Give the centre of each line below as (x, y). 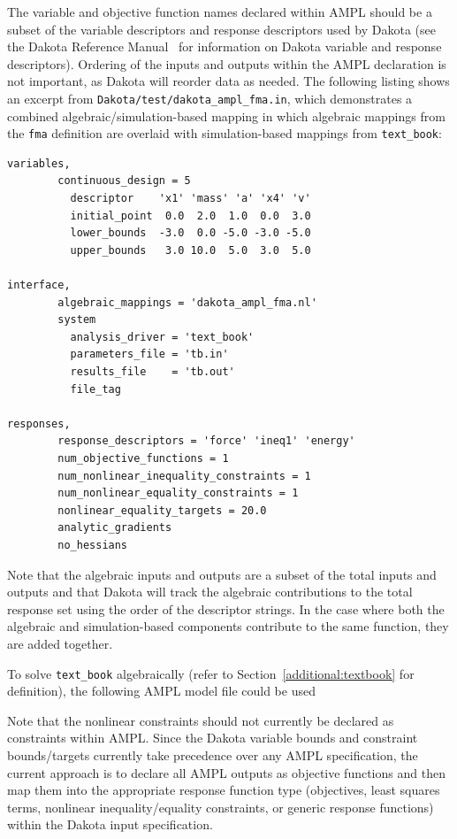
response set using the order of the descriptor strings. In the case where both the (226, 608)
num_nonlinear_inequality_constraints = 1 (184, 476)
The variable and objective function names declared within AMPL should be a (220, 12)
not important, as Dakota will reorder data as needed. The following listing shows (228, 81)
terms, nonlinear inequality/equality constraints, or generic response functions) (221, 807)
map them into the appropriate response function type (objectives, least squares (224, 790)
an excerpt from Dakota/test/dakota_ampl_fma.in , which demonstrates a (210, 98)
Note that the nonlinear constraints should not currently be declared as (201, 720)
